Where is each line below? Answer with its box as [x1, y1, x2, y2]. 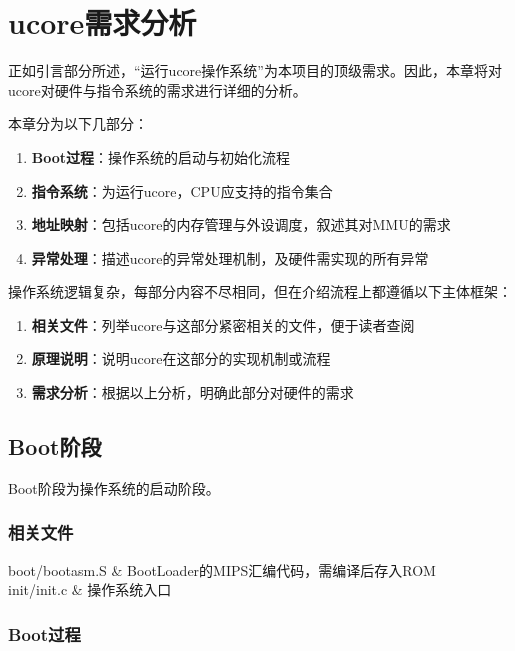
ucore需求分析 [8, 2, 197, 43]
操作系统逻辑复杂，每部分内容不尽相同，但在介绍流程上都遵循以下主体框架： [8, 281, 512, 302]
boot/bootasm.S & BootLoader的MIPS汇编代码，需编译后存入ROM [8, 559, 436, 580]
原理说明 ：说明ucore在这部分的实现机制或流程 [31, 348, 331, 369]
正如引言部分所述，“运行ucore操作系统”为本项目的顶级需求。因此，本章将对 [8, 60, 502, 81]
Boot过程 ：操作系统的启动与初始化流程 [31, 146, 291, 167]
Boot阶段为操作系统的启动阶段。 [8, 477, 220, 498]
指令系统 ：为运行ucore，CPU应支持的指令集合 [31, 180, 333, 201]
